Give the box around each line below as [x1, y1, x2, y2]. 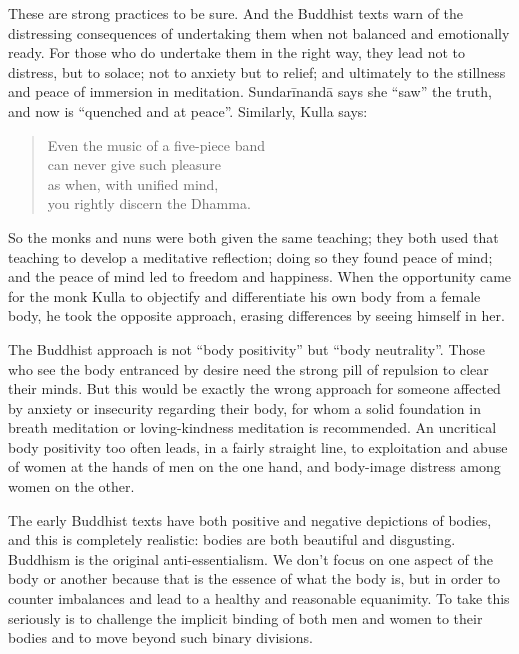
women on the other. [8, 476, 135, 497]
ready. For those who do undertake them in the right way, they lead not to [8, 42, 466, 63]
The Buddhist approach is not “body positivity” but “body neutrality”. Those [8, 338, 486, 359]
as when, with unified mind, [47, 173, 219, 194]
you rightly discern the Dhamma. [47, 193, 251, 214]
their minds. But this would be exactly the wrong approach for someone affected [8, 378, 501, 399]
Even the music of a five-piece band [47, 134, 266, 155]
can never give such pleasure [47, 154, 222, 175]
